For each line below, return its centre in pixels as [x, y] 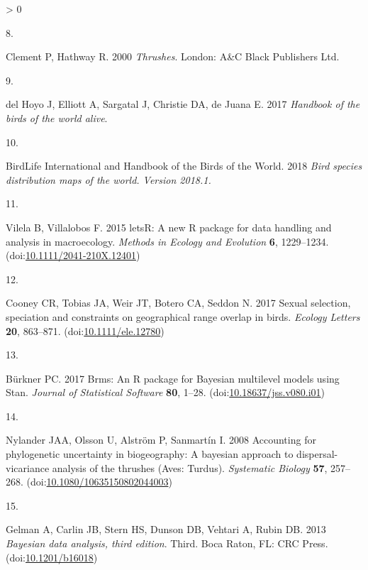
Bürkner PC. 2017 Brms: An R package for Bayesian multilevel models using [173, 378]
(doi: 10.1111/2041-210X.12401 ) [73, 255]
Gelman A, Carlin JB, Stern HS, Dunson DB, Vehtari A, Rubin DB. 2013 [166, 529]
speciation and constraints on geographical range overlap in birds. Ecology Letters [183, 316]
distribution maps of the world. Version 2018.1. [108, 179]
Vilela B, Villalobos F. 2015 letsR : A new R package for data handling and [169, 227]
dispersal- [317, 454]
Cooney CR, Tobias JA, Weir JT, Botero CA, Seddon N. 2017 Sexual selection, [178, 303]
